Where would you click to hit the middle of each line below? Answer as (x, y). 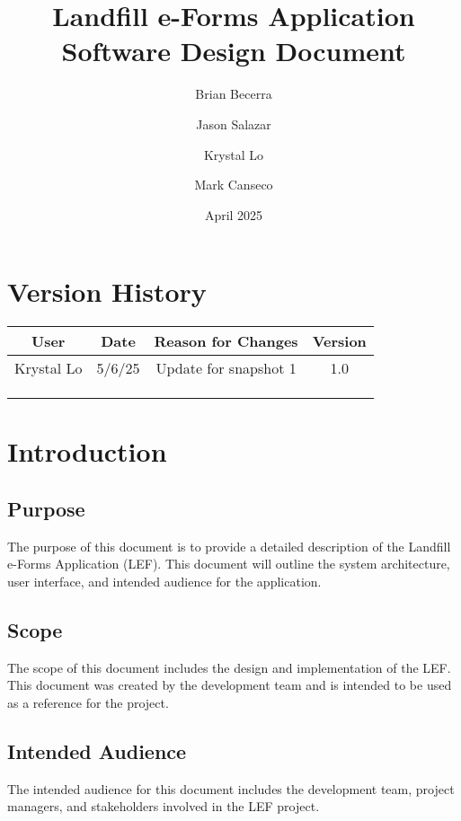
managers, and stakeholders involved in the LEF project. (164, 806)
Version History (107, 291)
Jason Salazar (234, 124)
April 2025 (234, 214)
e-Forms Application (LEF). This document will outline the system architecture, (229, 564)
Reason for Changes (226, 341)
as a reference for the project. (88, 702)
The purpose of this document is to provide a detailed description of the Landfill (229, 546)
